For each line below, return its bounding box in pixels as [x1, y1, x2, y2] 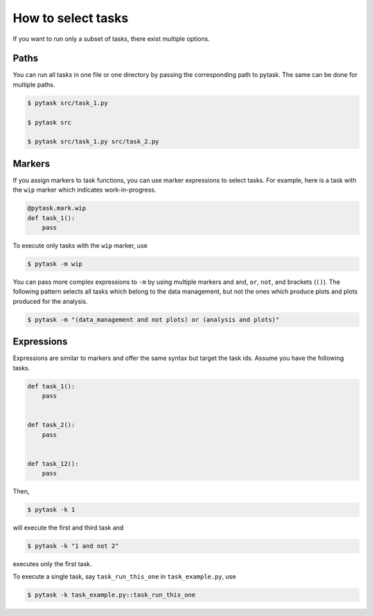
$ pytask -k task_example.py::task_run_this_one [27, 591, 196, 599]
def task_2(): [27, 421, 75, 429]
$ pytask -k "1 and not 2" [27, 542, 119, 550]
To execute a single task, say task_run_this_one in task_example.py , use [12, 572, 236, 581]
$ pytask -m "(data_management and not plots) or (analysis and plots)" [27, 316, 280, 323]
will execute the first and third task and [12, 523, 124, 532]
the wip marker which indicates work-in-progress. [12, 185, 157, 194]
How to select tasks [12, 10, 129, 26]
